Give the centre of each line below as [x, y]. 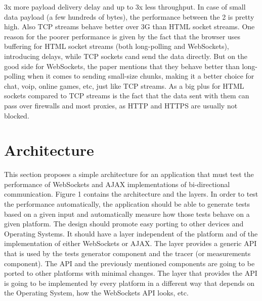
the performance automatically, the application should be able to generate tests [127, 204]
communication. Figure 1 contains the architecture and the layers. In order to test [131, 194]
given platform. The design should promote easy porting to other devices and [124, 224]
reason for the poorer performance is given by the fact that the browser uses [122, 36]
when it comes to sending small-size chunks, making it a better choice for [141, 76]
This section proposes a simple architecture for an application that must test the [129, 174]
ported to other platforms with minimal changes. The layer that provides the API [131, 273]
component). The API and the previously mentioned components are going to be [129, 263]
